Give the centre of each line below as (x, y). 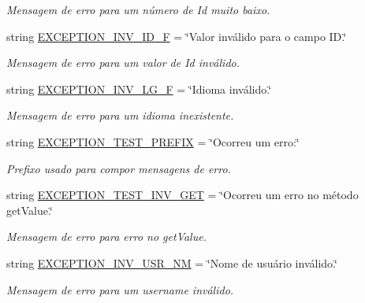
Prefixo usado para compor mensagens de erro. (119, 168)
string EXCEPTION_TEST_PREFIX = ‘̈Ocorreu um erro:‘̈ (153, 141)
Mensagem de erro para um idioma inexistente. (120, 115)
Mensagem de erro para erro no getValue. (106, 236)
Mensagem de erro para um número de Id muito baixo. (138, 9)
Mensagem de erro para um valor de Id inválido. (123, 63)
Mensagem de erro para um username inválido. (120, 289)
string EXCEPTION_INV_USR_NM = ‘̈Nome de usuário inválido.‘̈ (172, 262)
